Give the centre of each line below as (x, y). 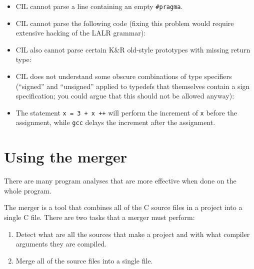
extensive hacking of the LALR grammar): (81, 33)
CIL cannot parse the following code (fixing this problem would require (125, 23)
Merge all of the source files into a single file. (84, 260)
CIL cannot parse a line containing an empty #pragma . (99, 6)
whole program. (28, 190)
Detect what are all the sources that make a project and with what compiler (133, 234)
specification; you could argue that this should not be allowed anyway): (125, 96)
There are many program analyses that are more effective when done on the (120, 181)
